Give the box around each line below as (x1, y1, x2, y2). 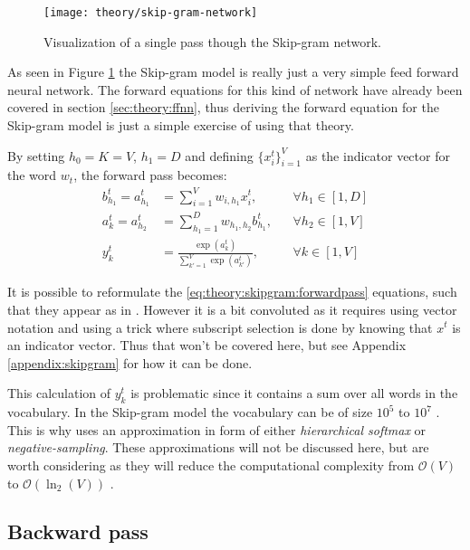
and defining (185, 146, 254, 165)
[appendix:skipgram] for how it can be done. (7, 353, 253, 372)
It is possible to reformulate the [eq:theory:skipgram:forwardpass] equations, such (7, 282, 457, 301)
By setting (7, 146, 65, 165)
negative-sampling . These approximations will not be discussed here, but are (7, 438, 429, 457)
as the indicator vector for (305, 146, 450, 165)
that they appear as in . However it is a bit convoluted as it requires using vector (7, 299, 457, 318)
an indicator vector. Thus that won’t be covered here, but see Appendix (7, 336, 407, 355)
